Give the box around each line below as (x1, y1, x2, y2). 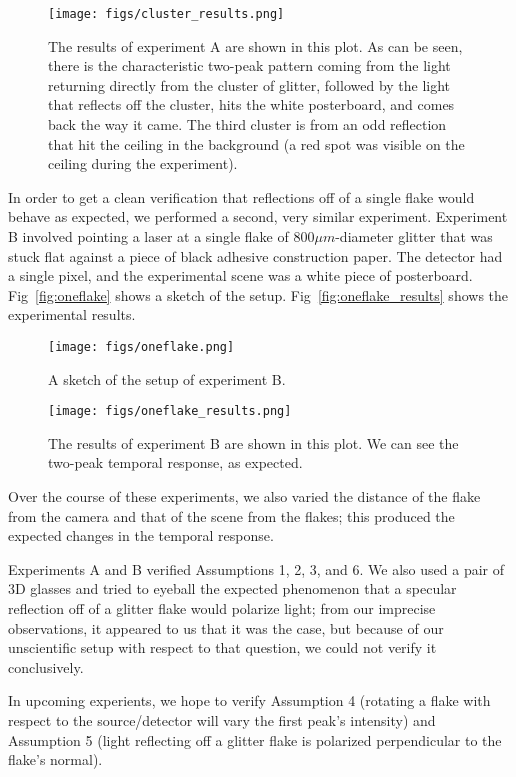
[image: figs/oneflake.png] (48, 339, 235, 354)
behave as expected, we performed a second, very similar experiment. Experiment (8, 206, 508, 227)
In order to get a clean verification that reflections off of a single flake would (8, 186, 475, 207)
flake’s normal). (8, 749, 103, 770)
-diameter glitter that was (335, 226, 493, 246)
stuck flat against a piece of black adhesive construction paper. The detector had (8, 245, 503, 266)
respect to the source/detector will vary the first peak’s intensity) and (8, 710, 436, 730)
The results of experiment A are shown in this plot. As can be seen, (48, 35, 463, 56)
